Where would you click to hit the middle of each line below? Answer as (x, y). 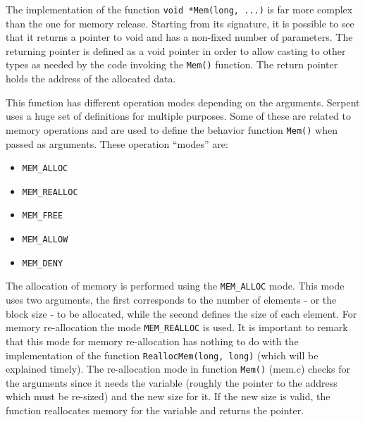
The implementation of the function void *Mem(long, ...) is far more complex (179, 9)
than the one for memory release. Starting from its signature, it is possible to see (180, 23)
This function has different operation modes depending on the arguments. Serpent (183, 102)
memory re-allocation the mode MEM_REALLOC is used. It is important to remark (177, 327)
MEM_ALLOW (45, 240)
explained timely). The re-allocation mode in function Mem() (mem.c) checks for (178, 369)
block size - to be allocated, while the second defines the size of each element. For (181, 313)
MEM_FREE (43, 216)
